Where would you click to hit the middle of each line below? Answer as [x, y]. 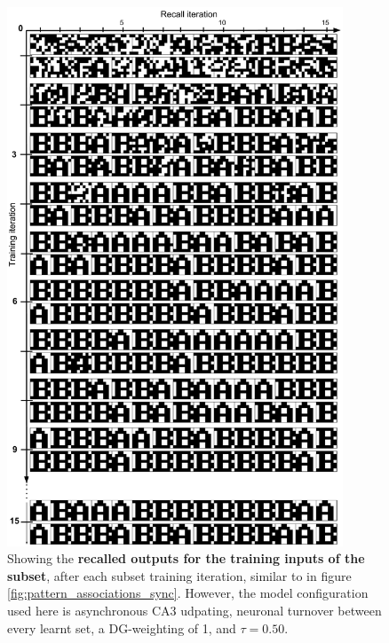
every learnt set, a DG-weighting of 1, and [122, 627]
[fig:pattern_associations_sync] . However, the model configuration [188, 593]
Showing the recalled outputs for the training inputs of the [186, 558]
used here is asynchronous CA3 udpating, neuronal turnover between [194, 610]
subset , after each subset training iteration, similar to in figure [179, 575]
